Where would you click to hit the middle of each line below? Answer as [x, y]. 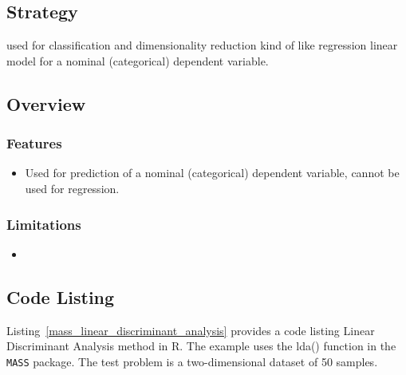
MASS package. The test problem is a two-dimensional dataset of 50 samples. [192, 361]
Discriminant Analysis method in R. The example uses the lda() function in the [201, 346]
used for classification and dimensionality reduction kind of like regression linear [202, 45]
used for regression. [72, 188]
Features [34, 143]
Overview [46, 103]
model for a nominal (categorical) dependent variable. [138, 60]
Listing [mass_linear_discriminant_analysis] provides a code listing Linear [191, 330]
